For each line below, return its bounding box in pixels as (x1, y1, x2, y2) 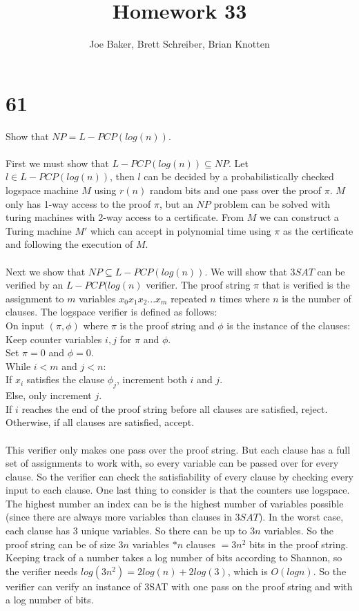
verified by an (6, 278, 64, 292)
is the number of (282, 291, 351, 305)
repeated (171, 291, 207, 305)
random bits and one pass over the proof (149, 183, 321, 197)
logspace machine (6, 183, 79, 197)
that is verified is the (262, 278, 350, 292)
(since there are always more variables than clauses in (6, 510, 232, 524)
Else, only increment (6, 388, 92, 403)
